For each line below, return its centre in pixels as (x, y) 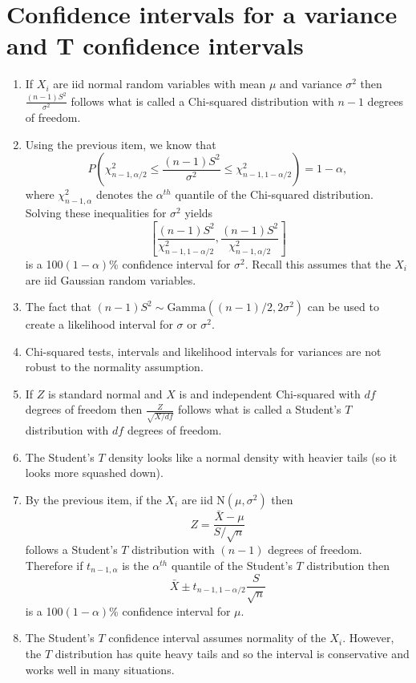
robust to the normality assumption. (114, 367)
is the (135, 565)
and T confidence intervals (155, 45)
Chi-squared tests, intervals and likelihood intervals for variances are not (203, 351)
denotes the (125, 194)
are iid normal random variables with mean (160, 84)
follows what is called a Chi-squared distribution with (202, 101)
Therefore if (54, 565)
